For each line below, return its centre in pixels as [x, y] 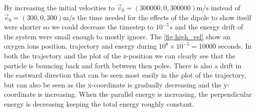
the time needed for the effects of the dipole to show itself [164, 17]
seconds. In [235, 46]
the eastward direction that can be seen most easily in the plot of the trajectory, [125, 75]
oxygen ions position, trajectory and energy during [80, 46]
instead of [225, 7]
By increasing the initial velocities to [59, 7]
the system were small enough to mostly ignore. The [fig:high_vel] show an [117, 36]
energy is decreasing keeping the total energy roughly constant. [99, 103]
